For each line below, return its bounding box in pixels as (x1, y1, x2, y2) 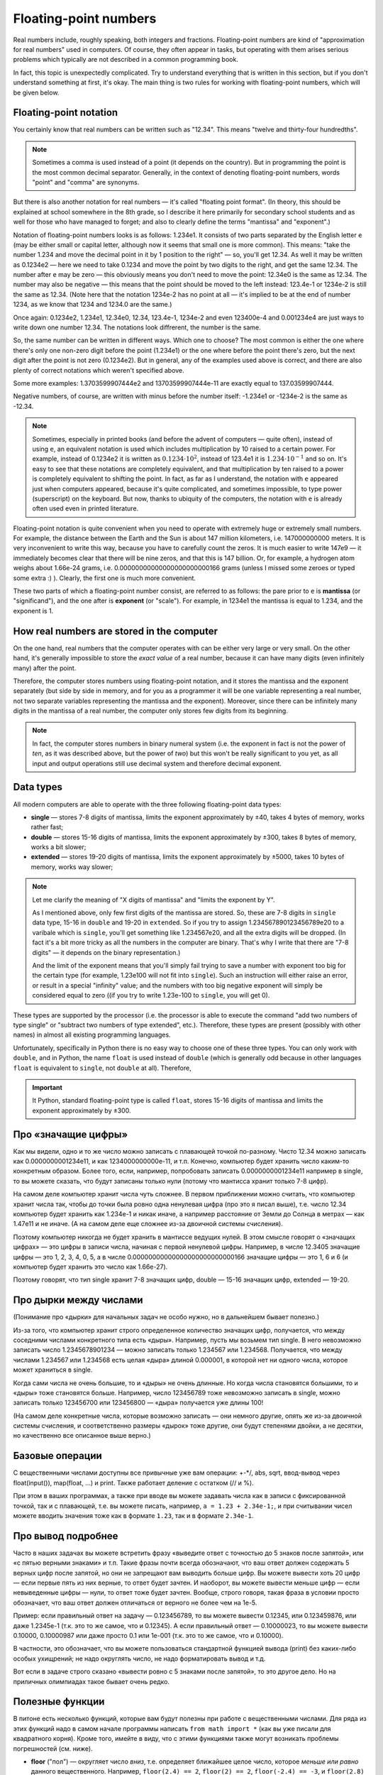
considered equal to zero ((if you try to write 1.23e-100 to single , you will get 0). (32, 991, 270, 1000)
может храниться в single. (13, 1365, 93, 1374)
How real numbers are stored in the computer (13, 625, 218, 637)
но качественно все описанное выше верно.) (13, 1431, 152, 1440)
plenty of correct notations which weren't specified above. (13, 366, 184, 374)
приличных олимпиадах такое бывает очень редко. (13, 1677, 170, 1686)
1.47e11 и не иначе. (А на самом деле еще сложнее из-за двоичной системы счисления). (13, 1220, 283, 1228)
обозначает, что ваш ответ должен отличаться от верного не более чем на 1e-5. (13, 1598, 257, 1607)
